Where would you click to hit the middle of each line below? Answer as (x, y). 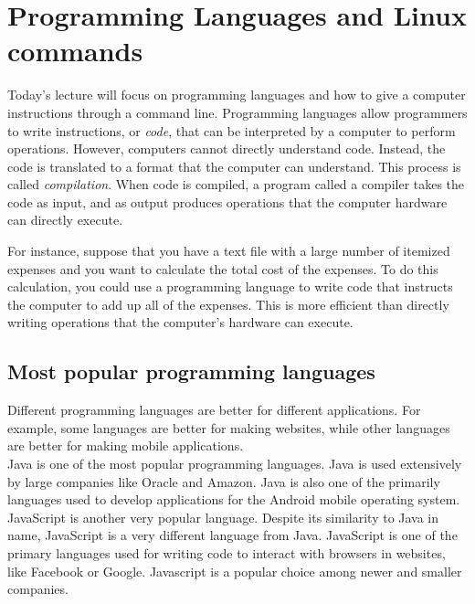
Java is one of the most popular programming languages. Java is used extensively (235, 464)
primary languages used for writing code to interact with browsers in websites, (227, 552)
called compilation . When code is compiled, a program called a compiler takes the (236, 184)
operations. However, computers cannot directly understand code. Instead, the (227, 148)
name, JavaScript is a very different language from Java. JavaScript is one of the (232, 535)
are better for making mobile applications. (126, 445)
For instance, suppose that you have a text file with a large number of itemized (229, 251)
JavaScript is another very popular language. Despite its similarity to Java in (223, 517)
